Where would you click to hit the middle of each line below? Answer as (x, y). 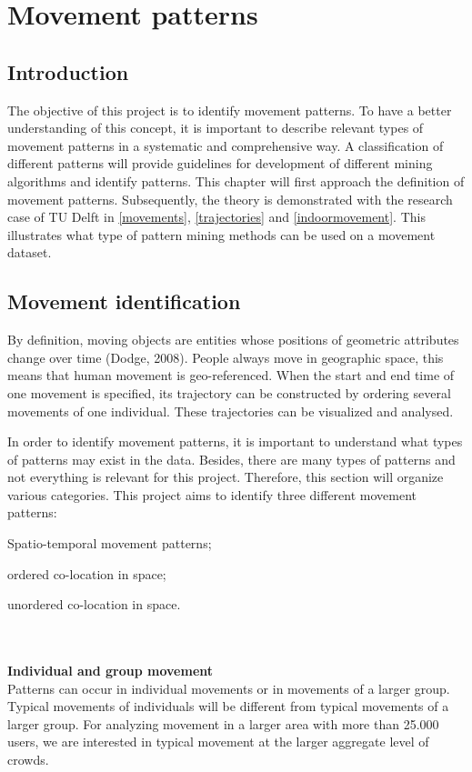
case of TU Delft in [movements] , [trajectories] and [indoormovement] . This (216, 217)
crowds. (28, 759)
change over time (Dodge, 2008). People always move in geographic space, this (226, 357)
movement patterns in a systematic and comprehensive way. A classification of (226, 145)
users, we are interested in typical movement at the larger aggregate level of (218, 742)
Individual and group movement (110, 671)
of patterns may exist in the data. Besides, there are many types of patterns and (231, 459)
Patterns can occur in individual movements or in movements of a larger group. (229, 688)
